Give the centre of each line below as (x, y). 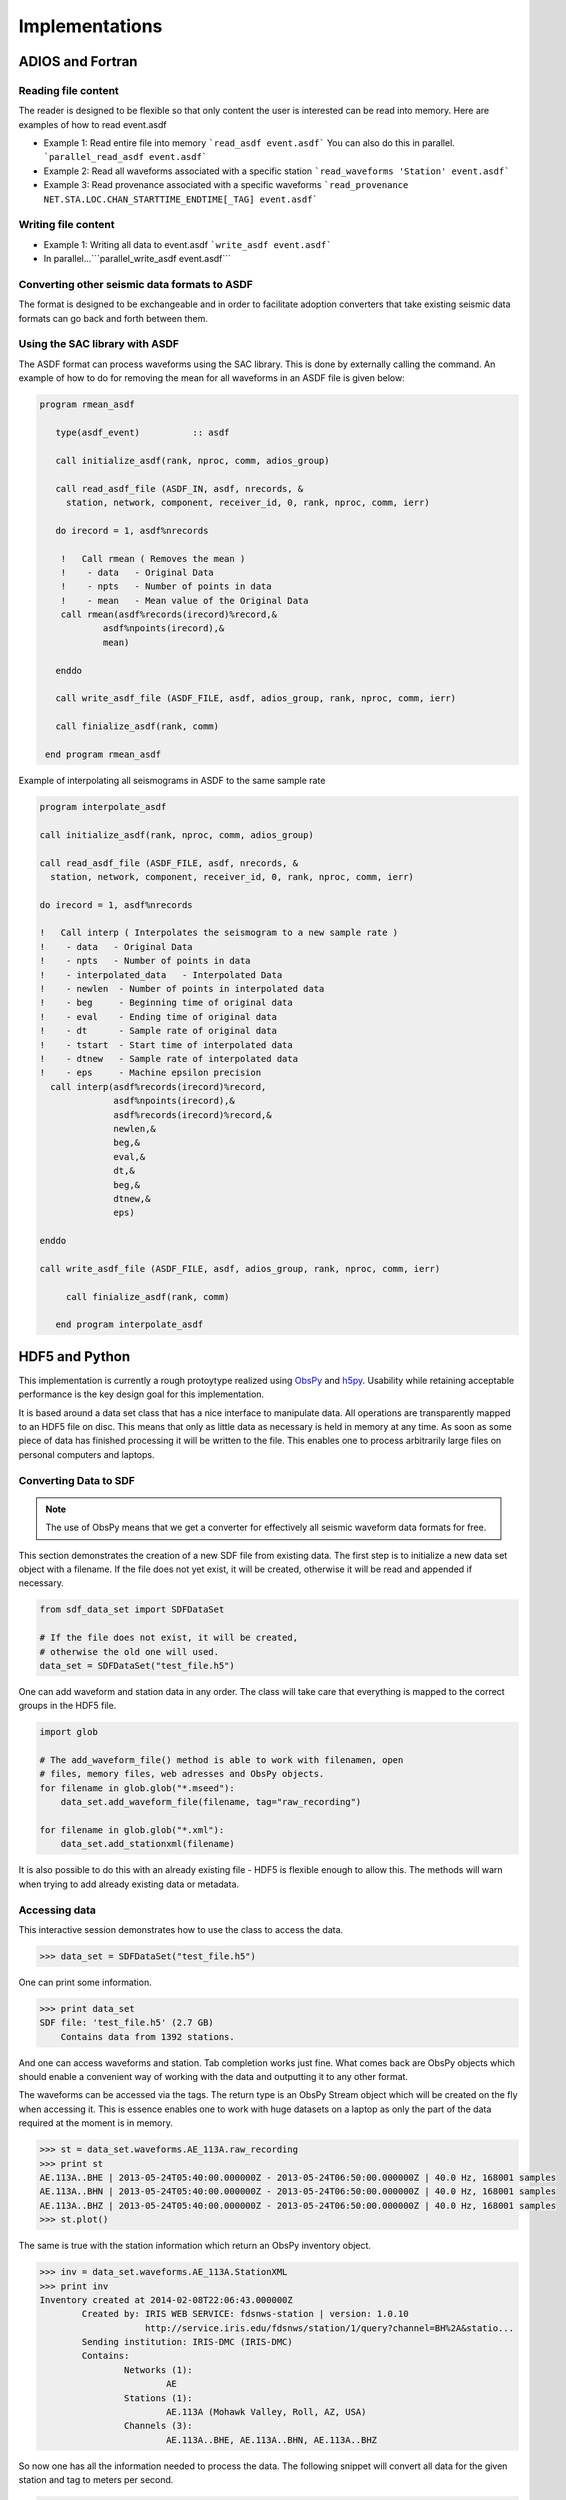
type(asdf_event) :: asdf (142, 433)
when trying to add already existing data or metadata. (129, 1884)
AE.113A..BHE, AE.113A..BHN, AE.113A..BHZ (271, 2439)
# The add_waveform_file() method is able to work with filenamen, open (221, 1760)
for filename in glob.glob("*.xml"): (132, 1830)
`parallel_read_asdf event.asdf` (125, 157)
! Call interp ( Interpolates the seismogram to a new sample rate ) (219, 933)
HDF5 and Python (74, 1356)
